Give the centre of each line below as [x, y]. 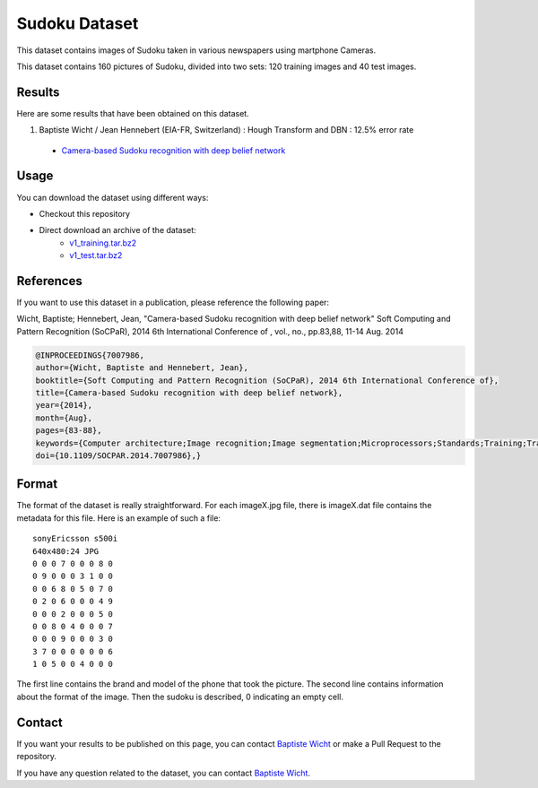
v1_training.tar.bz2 [103, 243]
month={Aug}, [64, 418]
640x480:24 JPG [66, 551]
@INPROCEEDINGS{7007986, [90, 355]
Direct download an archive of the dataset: [117, 230]
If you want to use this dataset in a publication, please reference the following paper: [173, 302]
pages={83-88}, [69, 431]
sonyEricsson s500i [75, 539]
